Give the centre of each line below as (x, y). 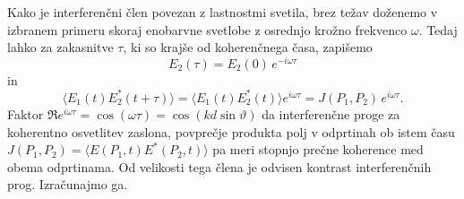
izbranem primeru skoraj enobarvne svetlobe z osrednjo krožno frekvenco (207, 29)
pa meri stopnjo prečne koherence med (318, 149)
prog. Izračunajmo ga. (68, 184)
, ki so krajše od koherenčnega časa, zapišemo (248, 47)
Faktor (26, 113)
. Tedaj (438, 29)
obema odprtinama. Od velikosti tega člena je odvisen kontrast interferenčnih (219, 166)
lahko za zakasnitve (60, 47)
